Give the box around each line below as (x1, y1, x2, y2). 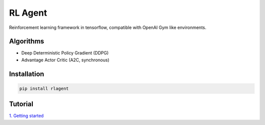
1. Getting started (9, 113, 44, 119)
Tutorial (9, 100, 34, 108)
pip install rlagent (19, 86, 69, 91)
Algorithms (9, 37, 44, 46)
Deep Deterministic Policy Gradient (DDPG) (21, 50, 109, 56)
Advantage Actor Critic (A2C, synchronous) (21, 57, 110, 63)
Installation (9, 70, 44, 78)
